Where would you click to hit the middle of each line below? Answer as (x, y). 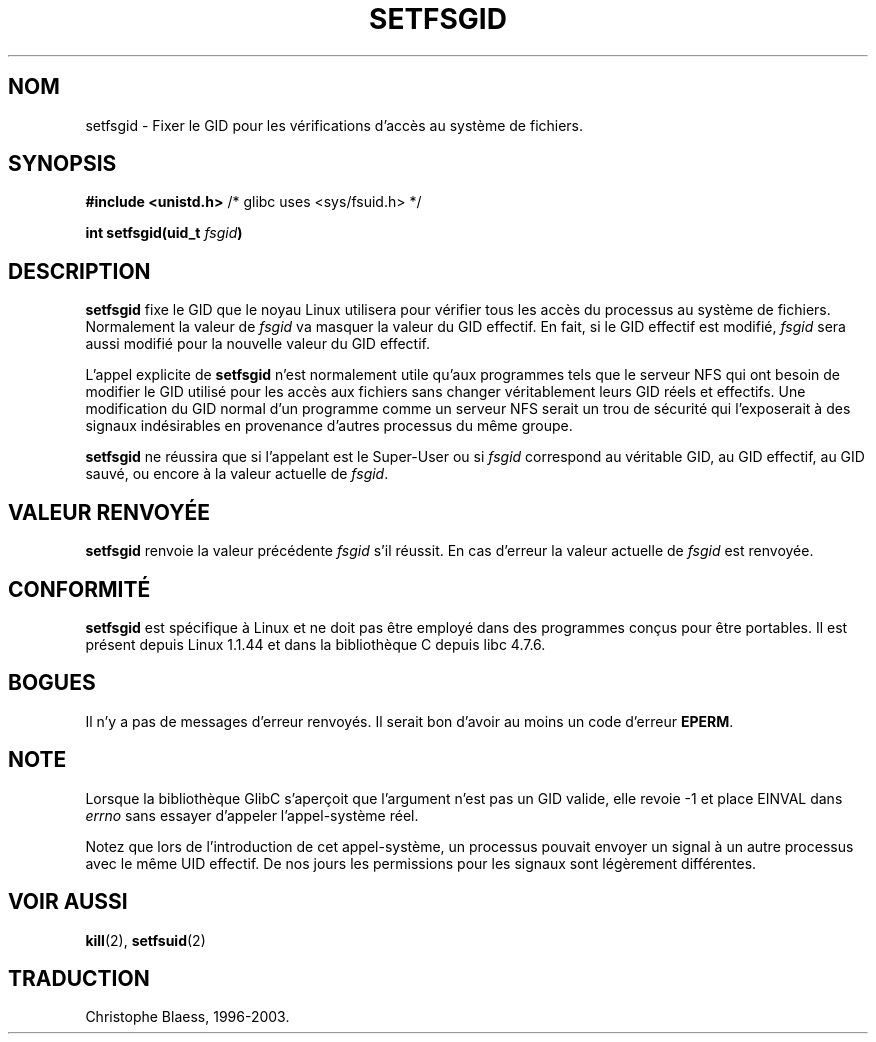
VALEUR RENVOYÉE (109, 512)
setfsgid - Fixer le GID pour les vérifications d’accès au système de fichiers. (334, 125)
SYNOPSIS (62, 164)
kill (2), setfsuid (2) (145, 940)
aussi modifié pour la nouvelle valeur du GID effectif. (258, 344)
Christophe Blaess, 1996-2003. (187, 1017)
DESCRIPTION (79, 271)
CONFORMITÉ (79, 589)
